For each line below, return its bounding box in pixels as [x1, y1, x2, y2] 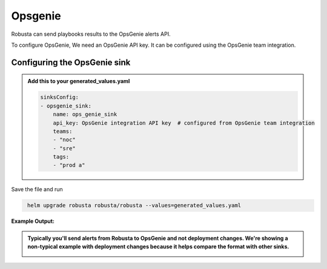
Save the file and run [11, 186, 63, 193]
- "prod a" [53, 162, 85, 169]
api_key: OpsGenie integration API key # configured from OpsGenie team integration [53, 119, 315, 126]
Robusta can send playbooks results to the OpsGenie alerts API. [11, 30, 171, 38]
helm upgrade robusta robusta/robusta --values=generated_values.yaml [27, 202, 242, 209]
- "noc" [53, 137, 76, 143]
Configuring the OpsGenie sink [11, 57, 131, 67]
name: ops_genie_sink [53, 111, 117, 118]
